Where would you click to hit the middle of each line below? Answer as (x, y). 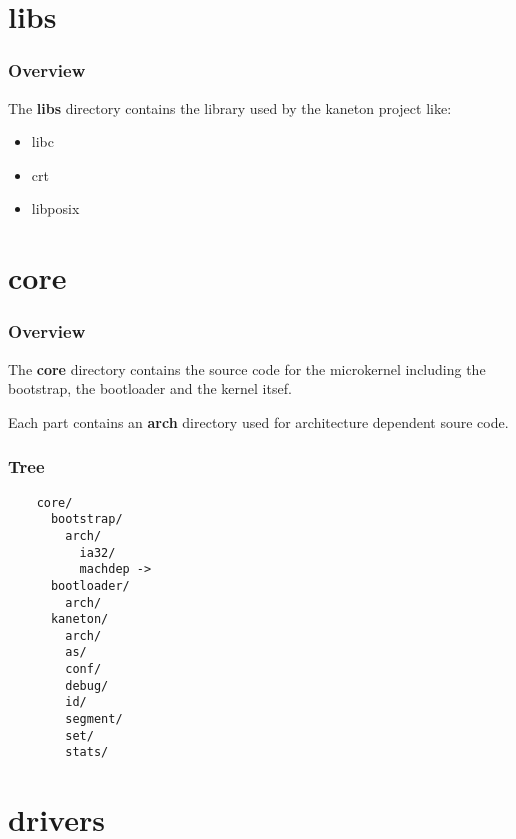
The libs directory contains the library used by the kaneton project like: (230, 107)
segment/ (94, 719)
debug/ (87, 685)
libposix (55, 208)
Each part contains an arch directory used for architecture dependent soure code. (258, 421)
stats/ (87, 752)
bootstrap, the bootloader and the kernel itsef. (150, 388)
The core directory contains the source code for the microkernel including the (247, 368)
